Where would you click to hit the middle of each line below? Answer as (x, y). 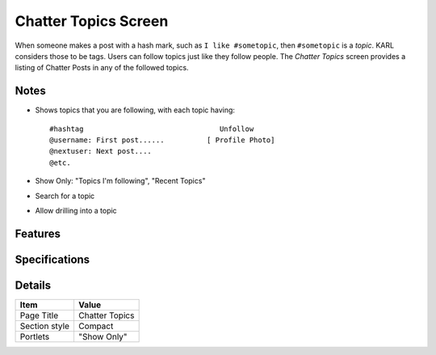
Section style (45, 326)
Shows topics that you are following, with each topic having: (135, 110)
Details (33, 285)
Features (38, 233)
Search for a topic (65, 196)
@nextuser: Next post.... (101, 151)
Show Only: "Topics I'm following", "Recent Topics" (120, 181)
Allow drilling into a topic (76, 210)
